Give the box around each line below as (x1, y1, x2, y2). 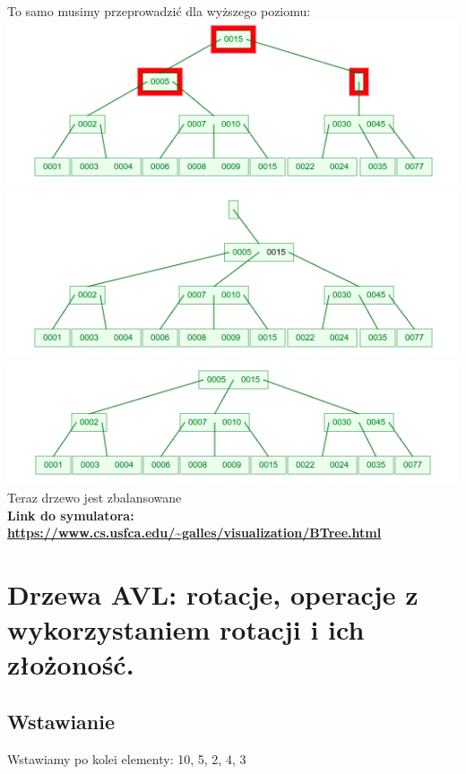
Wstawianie (7, 708, 116, 735)
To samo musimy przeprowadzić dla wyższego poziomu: (7, 2, 311, 20)
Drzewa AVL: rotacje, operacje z (7, 576, 419, 613)
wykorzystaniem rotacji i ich (7, 611, 365, 648)
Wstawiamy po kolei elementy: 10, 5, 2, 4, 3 (7, 749, 246, 768)
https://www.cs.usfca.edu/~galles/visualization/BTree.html (7, 523, 382, 542)
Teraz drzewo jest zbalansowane (7, 488, 182, 507)
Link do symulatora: (7, 505, 134, 524)
